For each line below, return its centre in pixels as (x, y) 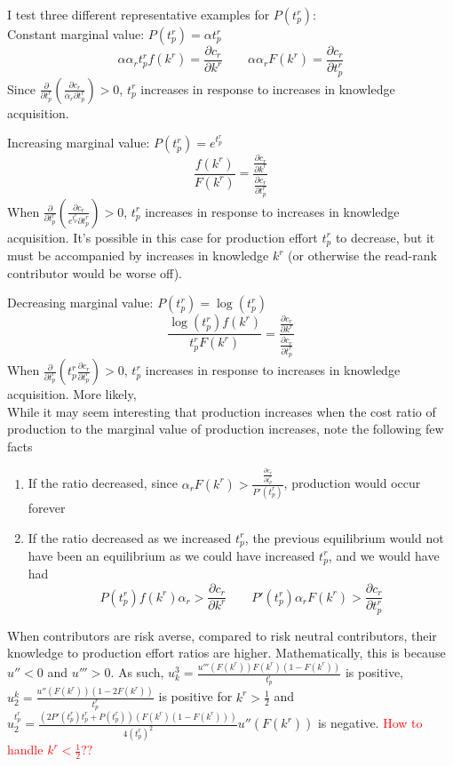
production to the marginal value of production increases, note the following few (226, 429)
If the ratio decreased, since (103, 483)
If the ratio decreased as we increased (130, 537)
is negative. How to (370, 723)
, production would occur (352, 483)
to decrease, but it (385, 237)
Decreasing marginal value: (80, 303)
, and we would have (384, 555)
